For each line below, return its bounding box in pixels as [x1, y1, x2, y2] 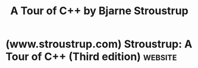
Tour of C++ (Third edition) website [5, 50, 177, 63]
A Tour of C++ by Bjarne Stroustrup [10, 4, 188, 18]
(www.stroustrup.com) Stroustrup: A [5, 37, 193, 51]
